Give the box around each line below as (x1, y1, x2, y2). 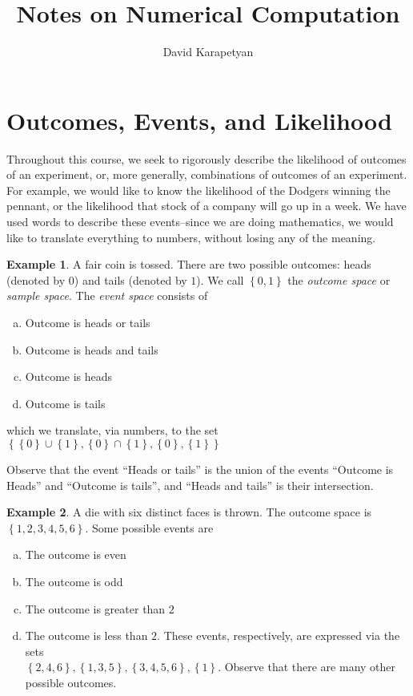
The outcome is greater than (25, 600, 166, 617)
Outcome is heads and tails (25, 341, 158, 358)
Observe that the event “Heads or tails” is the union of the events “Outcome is (6, 460, 394, 477)
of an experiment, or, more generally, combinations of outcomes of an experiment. (6, 166, 407, 183)
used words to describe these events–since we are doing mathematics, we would (6, 213, 394, 230)
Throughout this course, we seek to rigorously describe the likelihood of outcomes (6, 150, 407, 167)
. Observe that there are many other (218, 658, 396, 675)
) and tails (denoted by (74, 271, 187, 288)
